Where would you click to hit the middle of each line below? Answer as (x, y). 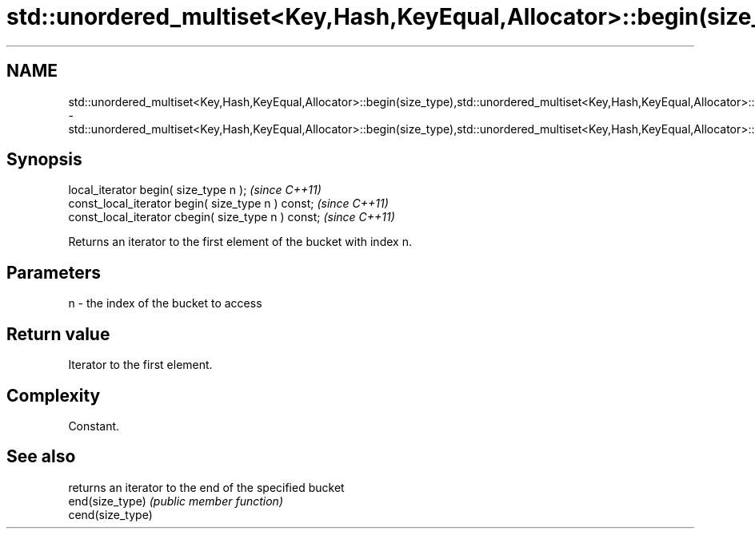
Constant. (94, 426)
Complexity (54, 395)
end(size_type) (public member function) (176, 501)
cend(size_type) (110, 514)
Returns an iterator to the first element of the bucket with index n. (240, 242)
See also (41, 457)
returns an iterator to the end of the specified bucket (206, 487)
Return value (58, 334)
